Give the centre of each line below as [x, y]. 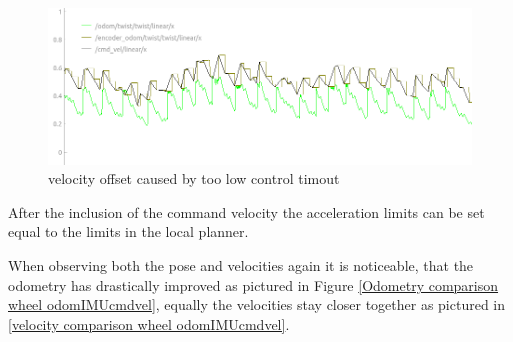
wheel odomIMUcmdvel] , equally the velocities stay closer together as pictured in [257, 304]
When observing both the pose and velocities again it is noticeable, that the [241, 265]
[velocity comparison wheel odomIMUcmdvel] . [149, 323]
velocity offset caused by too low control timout [194, 178]
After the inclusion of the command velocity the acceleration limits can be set [246, 211]
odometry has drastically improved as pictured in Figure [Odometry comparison [253, 284]
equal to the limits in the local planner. [128, 231]
